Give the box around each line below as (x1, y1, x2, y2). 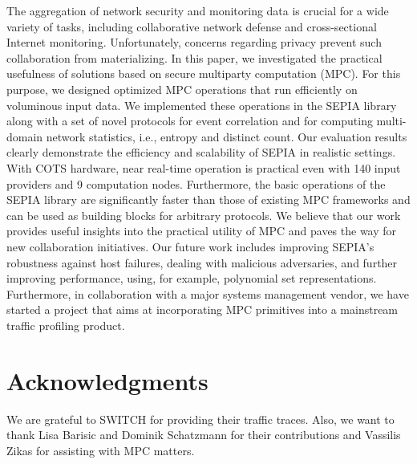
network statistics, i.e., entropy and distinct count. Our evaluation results (46, 128, 407, 144)
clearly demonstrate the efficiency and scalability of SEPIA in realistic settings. (6, 144, 396, 161)
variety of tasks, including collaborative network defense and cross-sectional (6, 18, 377, 35)
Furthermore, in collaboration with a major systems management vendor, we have (6, 285, 409, 302)
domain (6, 128, 43, 144)
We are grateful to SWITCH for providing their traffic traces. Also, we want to (6, 410, 395, 427)
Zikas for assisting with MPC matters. (6, 442, 195, 458)
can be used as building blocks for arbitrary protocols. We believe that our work (6, 206, 401, 223)
